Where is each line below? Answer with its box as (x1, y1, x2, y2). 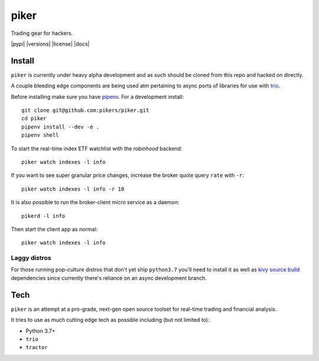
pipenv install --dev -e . (21, 123, 100, 130)
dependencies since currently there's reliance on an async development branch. (11, 274, 207, 281)
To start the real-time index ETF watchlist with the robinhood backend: (11, 145, 183, 152)
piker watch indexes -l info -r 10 (21, 185, 125, 192)
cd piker (21, 115, 47, 122)
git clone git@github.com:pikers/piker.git (21, 107, 149, 114)
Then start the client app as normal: (11, 225, 98, 233)
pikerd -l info (21, 212, 66, 219)
